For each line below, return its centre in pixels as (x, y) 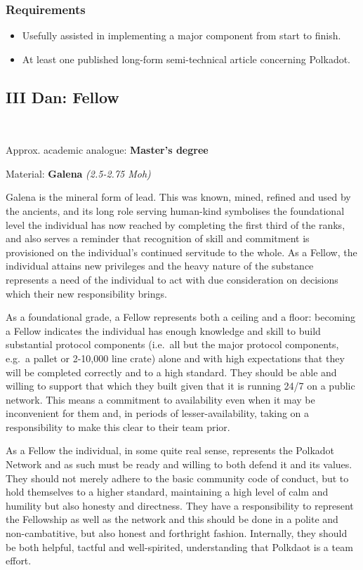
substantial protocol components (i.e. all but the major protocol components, (172, 344)
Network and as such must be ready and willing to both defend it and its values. (179, 464)
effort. (19, 561)
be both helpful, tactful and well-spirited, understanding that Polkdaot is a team (179, 546)
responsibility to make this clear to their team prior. (118, 426)
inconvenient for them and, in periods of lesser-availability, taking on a (158, 413)
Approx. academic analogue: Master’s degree (107, 150)
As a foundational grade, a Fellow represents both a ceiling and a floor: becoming (180, 317)
